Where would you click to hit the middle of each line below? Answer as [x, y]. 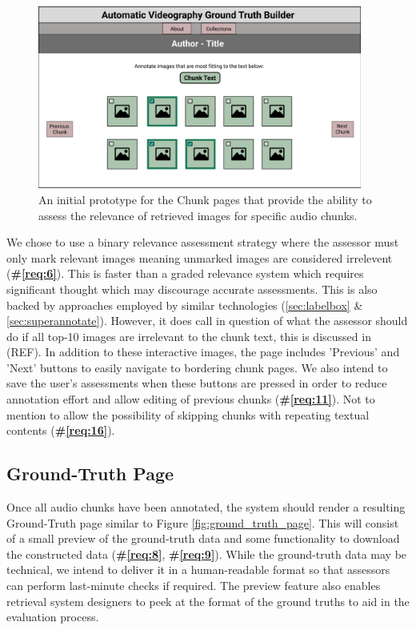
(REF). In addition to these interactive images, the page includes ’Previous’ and [203, 352]
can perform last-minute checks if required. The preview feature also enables [194, 586]
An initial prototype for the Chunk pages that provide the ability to [205, 199]
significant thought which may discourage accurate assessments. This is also [192, 289]
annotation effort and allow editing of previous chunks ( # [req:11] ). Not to [191, 399]
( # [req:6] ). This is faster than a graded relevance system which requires [185, 273]
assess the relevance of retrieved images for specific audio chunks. [198, 215]
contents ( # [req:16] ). [61, 430]
